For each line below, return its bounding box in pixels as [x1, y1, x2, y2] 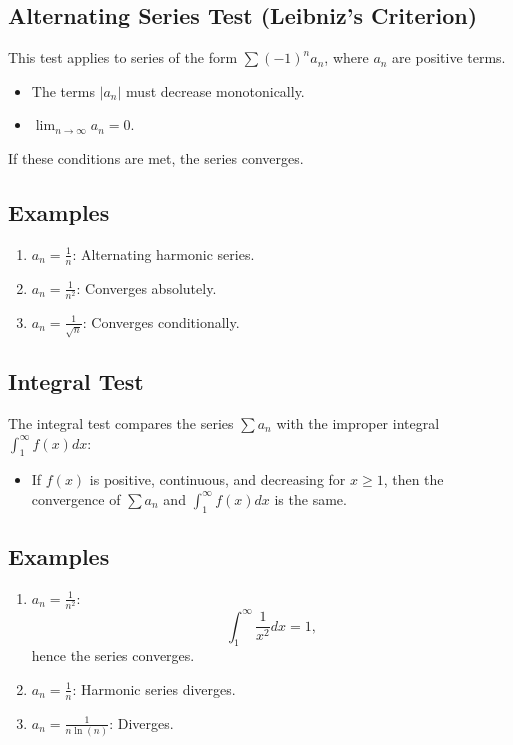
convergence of [31, 488, 121, 509]
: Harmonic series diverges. [72, 678, 236, 699]
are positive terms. [392, 47, 506, 68]
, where [324, 47, 369, 68]
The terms [31, 80, 95, 101]
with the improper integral [276, 412, 440, 433]
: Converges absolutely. [76, 277, 217, 298]
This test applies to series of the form [8, 47, 238, 68]
